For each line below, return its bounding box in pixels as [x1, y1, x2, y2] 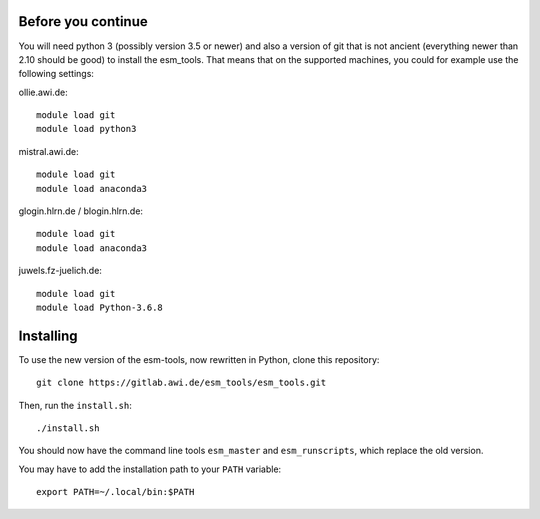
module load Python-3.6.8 [36, 301, 164, 313]
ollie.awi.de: [18, 86, 69, 98]
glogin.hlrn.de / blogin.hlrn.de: [18, 205, 144, 217]
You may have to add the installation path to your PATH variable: [18, 463, 282, 475]
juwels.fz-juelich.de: [18, 265, 102, 277]
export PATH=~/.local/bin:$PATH [36, 486, 195, 498]
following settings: [18, 68, 95, 80]
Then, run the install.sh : [18, 399, 132, 411]
